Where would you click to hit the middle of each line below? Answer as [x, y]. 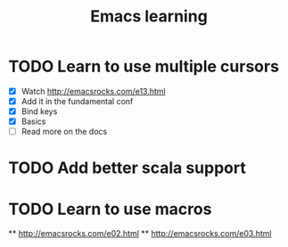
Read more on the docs [64, 132]
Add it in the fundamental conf [77, 101]
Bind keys [39, 111]
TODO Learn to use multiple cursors [144, 66]
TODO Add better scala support [127, 168]
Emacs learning [149, 16]
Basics [33, 121]
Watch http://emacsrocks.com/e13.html [93, 91]
